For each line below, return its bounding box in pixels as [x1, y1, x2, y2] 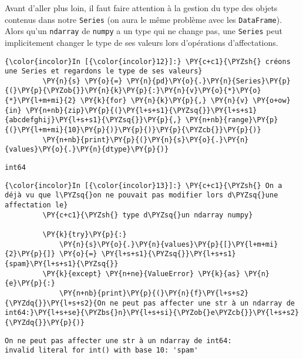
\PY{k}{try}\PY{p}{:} [42, 230, 127, 239]
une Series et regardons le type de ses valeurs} [5, 67, 203, 76]
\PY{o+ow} [253, 96, 291, 105]
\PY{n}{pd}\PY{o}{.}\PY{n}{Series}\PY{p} [126, 76, 291, 85]
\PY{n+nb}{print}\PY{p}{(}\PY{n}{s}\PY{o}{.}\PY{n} [42, 135, 249, 144]
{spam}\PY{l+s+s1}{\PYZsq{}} [5, 259, 119, 268]
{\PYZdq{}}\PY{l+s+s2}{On [5, 298, 106, 307]
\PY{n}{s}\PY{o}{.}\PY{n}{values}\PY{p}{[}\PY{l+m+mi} [59, 240, 278, 249]
